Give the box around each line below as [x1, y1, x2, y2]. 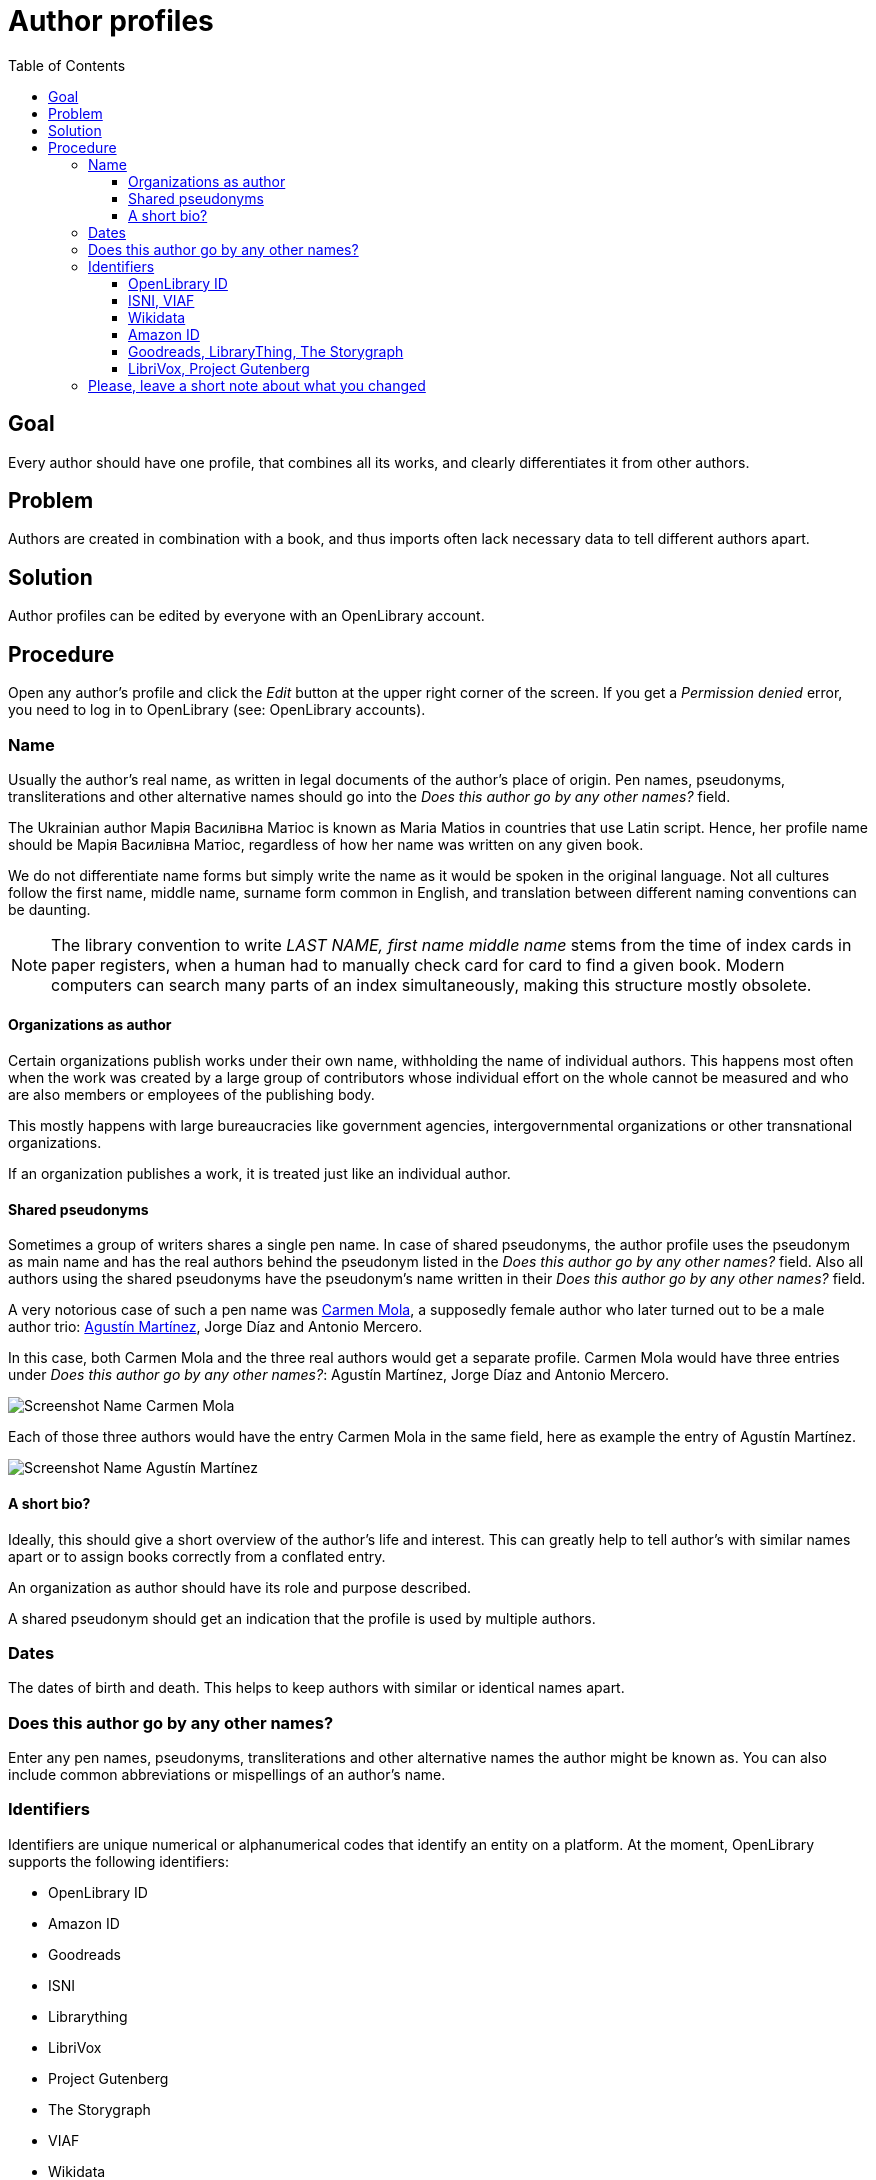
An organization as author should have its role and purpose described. [8, 1578, 472, 1596]
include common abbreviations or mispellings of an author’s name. [8, 1766, 446, 1784]
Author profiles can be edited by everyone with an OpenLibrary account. [8, 607, 485, 625]
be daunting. [8, 900, 91, 918]
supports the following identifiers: [8, 1852, 229, 1870]
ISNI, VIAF [128, 291, 195, 309]
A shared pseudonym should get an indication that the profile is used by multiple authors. [8, 1609, 596, 1627]
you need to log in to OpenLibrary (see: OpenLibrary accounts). [8, 701, 426, 719]
